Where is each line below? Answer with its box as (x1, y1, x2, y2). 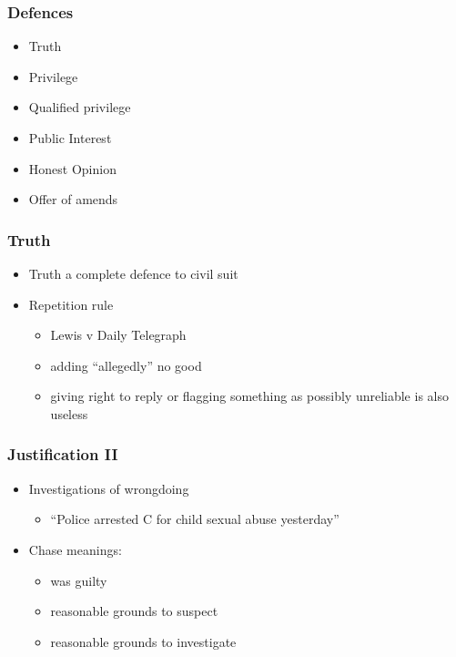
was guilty (50, 570, 107, 590)
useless (50, 404, 88, 423)
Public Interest (28, 128, 112, 147)
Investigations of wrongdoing (28, 478, 189, 498)
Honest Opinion (28, 159, 117, 178)
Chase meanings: (28, 539, 122, 559)
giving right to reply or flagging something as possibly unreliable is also (50, 386, 449, 405)
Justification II (7, 443, 118, 466)
